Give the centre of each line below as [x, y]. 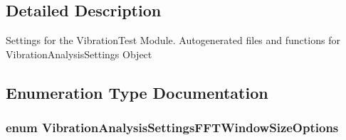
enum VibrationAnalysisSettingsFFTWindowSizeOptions [172, 128]
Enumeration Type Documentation [137, 92]
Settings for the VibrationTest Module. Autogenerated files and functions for [173, 40]
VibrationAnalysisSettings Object [79, 54]
